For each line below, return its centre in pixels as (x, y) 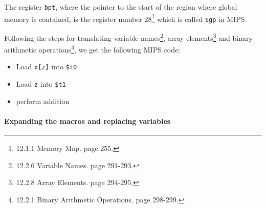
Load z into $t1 (41, 84)
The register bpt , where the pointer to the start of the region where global (121, 7)
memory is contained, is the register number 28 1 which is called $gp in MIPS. (126, 18)
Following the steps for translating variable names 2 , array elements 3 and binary (128, 37)
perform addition (43, 101)
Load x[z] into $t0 (47, 67)
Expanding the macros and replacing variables (87, 121)
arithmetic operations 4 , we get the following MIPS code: (92, 49)
